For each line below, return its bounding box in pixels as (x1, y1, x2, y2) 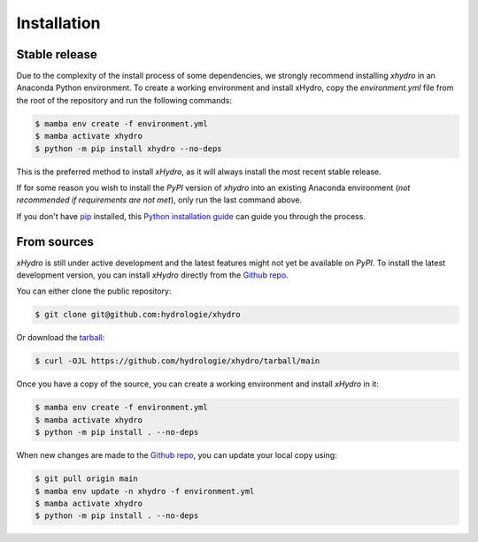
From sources (16, 234, 95, 249)
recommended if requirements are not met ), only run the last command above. (16, 195, 303, 205)
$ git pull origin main (35, 474, 139, 484)
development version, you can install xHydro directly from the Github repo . (16, 270, 289, 280)
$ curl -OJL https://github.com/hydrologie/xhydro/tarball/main (35, 356, 320, 366)
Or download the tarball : (16, 332, 105, 343)
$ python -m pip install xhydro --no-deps (35, 143, 222, 154)
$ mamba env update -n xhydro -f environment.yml (35, 486, 255, 496)
